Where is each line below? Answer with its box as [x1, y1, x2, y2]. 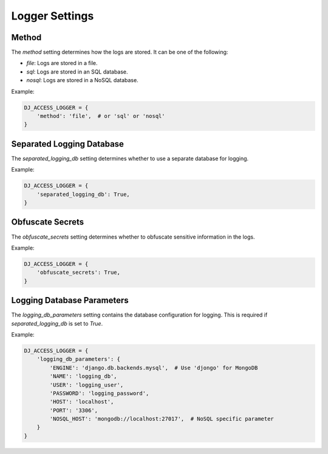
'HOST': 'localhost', [49, 399, 114, 405]
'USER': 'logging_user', [49, 381, 124, 388]
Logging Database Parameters [11, 295, 129, 306]
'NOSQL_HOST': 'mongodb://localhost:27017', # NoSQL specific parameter [49, 416, 275, 422]
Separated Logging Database [11, 139, 125, 149]
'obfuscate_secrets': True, [36, 269, 121, 276]
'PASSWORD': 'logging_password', [49, 389, 149, 397]
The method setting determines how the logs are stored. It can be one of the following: [11, 49, 228, 56]
